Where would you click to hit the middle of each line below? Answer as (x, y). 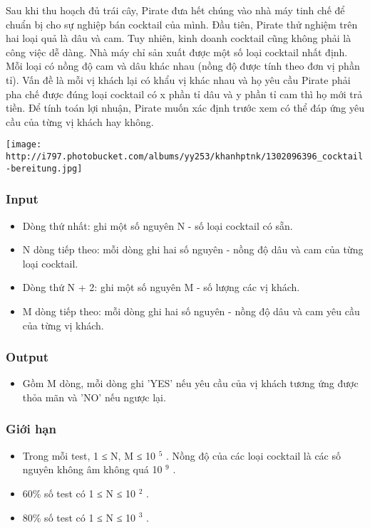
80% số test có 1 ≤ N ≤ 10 (79, 517)
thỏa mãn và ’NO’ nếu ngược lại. (94, 397)
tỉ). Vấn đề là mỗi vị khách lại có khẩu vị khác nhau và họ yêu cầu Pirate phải (178, 79)
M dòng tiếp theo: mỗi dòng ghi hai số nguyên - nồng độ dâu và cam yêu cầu (191, 311)
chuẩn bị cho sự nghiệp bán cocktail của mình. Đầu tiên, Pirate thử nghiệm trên (182, 24)
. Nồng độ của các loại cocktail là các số (253, 455)
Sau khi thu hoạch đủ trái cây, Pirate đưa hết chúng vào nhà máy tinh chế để (175, 10)
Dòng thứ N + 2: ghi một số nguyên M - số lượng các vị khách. (161, 287)
